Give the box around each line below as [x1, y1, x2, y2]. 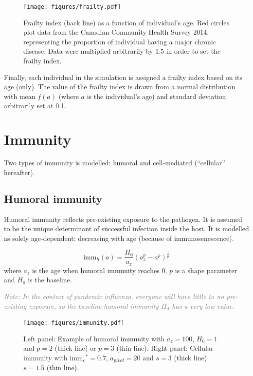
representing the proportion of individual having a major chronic [23, 36, 216, 46]
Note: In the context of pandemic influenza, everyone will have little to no [4, 291, 224, 301]
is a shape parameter [175, 265, 237, 275]
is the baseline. [28, 275, 72, 285]
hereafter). [4, 167, 35, 177]
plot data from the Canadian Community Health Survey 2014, [23, 27, 209, 37]
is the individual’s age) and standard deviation [87, 91, 226, 101]
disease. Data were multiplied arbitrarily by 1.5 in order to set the [23, 46, 221, 56]
